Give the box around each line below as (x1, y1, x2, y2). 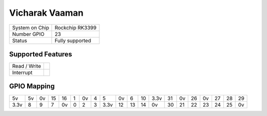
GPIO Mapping (9, 82, 55, 90)
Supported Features (9, 50, 73, 58)
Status (12, 37, 27, 44)
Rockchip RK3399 (54, 24, 96, 31)
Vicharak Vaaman (9, 7, 84, 18)
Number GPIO (12, 30, 44, 37)
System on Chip (12, 24, 49, 31)
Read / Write (12, 63, 42, 70)
